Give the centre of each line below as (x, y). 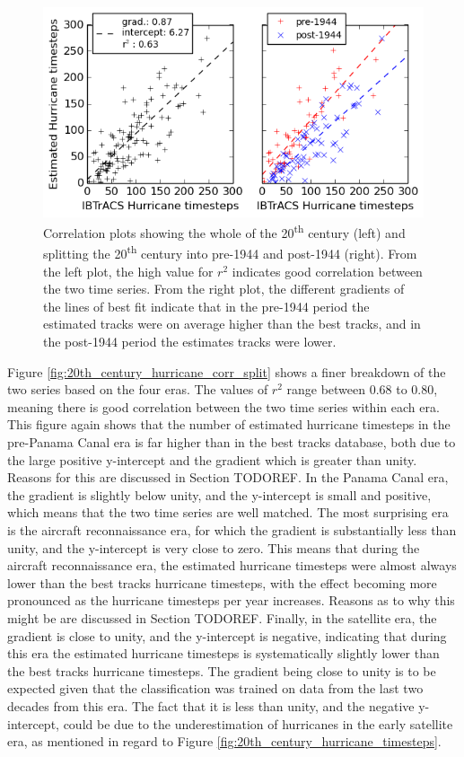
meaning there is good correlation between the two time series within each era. (223, 406)
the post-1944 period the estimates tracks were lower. (190, 342)
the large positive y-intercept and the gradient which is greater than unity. (212, 459)
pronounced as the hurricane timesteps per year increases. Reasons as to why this (231, 600)
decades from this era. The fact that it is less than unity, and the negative (211, 705)
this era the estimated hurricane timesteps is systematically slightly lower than (223, 653)
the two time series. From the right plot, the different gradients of (224, 289)
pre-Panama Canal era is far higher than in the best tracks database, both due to (232, 442)
